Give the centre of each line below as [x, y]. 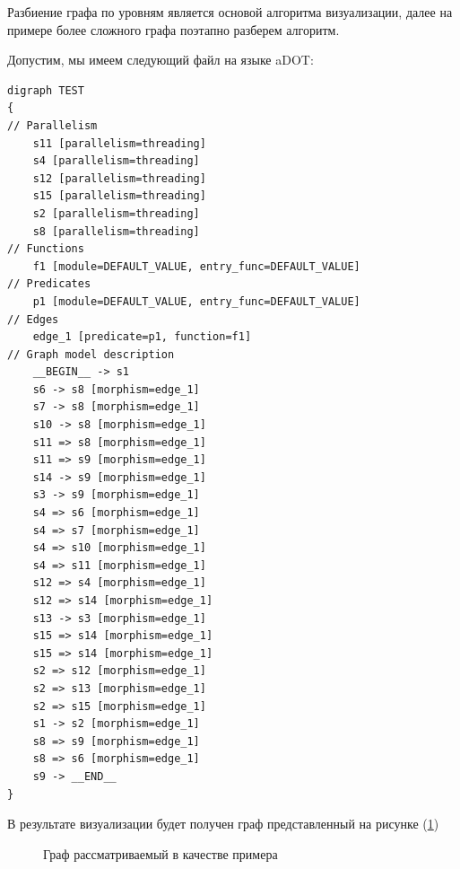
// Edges [33, 319]
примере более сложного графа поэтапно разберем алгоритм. [174, 29]
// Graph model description [91, 354]
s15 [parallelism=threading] [119, 196]
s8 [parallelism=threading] [116, 231]
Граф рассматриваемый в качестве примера [161, 853]
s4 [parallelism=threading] [116, 161]
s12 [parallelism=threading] [119, 178]
